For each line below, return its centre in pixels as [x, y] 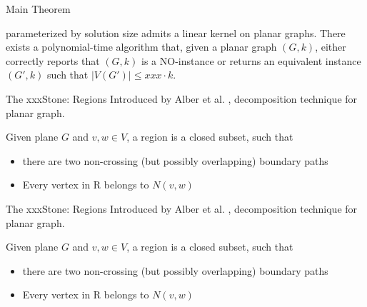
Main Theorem [38, 9]
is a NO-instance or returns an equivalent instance [251, 60]
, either [331, 47]
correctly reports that [53, 60]
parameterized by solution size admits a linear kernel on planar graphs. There [176, 32]
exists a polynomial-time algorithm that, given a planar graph [141, 47]
